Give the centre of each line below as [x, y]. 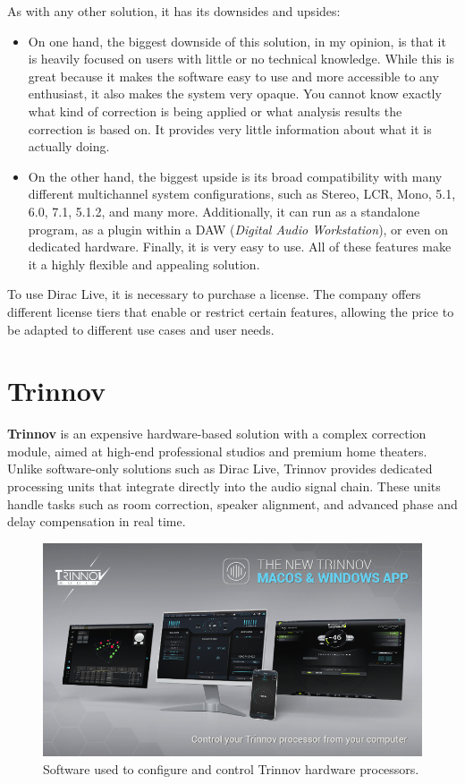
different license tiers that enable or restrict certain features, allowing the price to [231, 311]
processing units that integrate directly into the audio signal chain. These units [224, 486]
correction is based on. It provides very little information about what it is [230, 128]
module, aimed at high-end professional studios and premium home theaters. [217, 451]
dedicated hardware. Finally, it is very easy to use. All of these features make [240, 247]
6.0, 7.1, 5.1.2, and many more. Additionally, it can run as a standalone [224, 211]
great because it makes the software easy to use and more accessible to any [233, 76]
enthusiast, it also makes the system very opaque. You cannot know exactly [235, 94]
